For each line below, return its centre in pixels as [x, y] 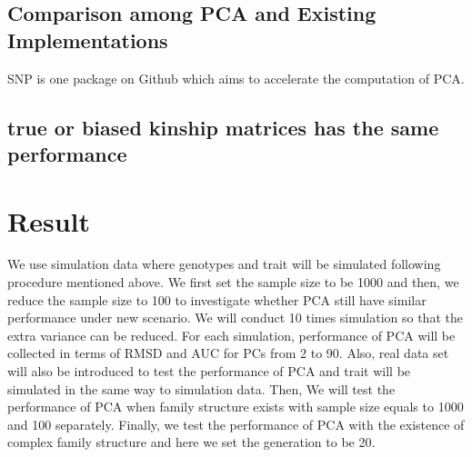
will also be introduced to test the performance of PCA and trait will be [209, 371]
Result [49, 220]
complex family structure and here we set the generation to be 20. [191, 442]
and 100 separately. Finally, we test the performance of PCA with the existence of [236, 424]
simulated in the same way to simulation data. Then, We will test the [201, 388]
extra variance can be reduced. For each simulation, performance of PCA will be [231, 335]
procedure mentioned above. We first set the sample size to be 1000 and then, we [233, 282]
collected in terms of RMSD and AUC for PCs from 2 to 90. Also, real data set [228, 353]
